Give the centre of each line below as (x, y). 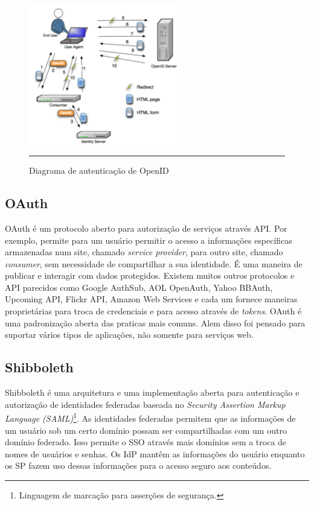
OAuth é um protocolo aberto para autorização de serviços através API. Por (146, 228)
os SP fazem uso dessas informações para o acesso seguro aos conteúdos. (138, 465)
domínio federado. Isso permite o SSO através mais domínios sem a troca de (146, 442)
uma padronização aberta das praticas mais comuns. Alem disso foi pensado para (155, 322)
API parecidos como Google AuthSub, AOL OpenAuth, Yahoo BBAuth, (139, 287)
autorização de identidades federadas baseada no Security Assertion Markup (145, 404)
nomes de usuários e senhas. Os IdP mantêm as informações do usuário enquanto (155, 453)
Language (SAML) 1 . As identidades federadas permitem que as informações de (150, 417)
